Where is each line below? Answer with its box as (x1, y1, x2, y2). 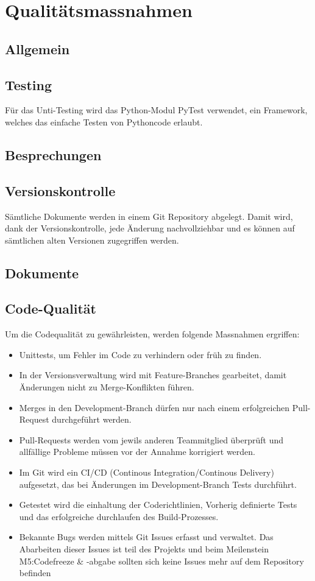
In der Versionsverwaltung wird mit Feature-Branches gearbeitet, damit (19, 368, 287, 381)
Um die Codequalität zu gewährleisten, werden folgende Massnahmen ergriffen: (5, 328, 300, 340)
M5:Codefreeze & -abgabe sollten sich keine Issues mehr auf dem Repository (19, 554, 304, 567)
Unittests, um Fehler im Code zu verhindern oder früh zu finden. (19, 348, 262, 361)
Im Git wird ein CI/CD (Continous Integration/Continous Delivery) (19, 466, 274, 479)
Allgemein (5, 39, 70, 58)
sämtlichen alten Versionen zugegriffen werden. (5, 233, 179, 246)
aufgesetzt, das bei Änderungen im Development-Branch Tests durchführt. (19, 477, 297, 490)
